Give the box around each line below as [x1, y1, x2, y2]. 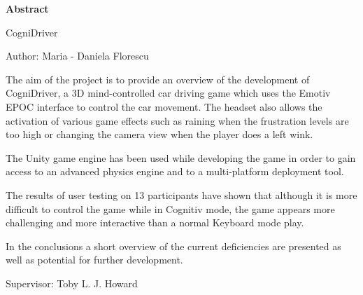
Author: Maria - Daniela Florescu [6, 48, 149, 63]
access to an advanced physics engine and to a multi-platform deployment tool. [6, 164, 344, 179]
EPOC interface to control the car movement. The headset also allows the [6, 99, 322, 114]
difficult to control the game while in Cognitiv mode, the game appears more [6, 201, 335, 216]
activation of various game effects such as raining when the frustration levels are [6, 113, 349, 128]
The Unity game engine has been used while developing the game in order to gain [6, 150, 356, 165]
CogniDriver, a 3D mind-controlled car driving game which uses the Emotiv [6, 85, 331, 100]
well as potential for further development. [6, 252, 183, 267]
